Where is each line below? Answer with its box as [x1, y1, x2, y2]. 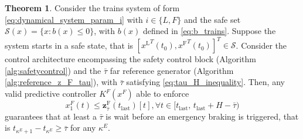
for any [70, 121, 96, 134]
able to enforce [136, 87, 189, 100]
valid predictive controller [5, 87, 97, 100]
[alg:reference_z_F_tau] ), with [5, 76, 118, 88]
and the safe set [183, 13, 241, 25]
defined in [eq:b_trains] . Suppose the [142, 25, 276, 37]
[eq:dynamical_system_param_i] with [5, 13, 143, 25]
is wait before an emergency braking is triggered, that [105, 110, 299, 122]
